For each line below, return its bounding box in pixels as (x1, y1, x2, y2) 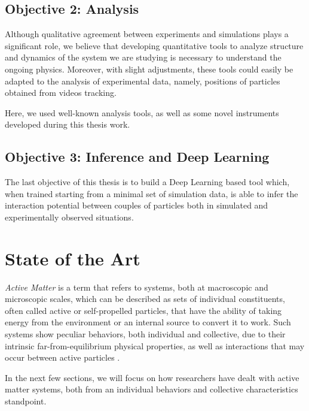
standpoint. (5, 395, 47, 407)
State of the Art (5, 246, 140, 270)
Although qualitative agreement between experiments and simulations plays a (5, 28, 289, 40)
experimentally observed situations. (5, 210, 134, 223)
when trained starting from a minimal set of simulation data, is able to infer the (5, 187, 298, 200)
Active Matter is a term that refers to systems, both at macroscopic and (5, 280, 268, 293)
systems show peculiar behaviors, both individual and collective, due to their (5, 328, 286, 340)
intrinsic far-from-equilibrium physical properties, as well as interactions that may (5, 339, 305, 352)
